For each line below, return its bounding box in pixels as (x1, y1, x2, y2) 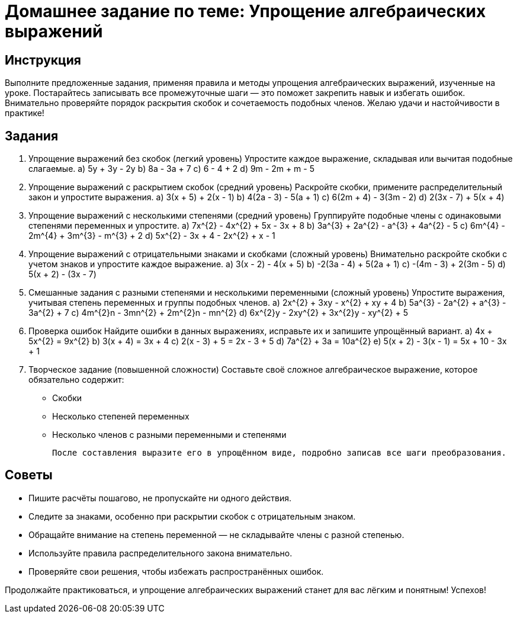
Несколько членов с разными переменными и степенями (52, 430, 287, 440)
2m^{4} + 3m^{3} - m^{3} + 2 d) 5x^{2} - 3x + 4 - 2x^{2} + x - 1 (28, 230, 275, 241)
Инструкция (5, 52, 81, 68)
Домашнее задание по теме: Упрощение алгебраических (5, 1, 486, 21)
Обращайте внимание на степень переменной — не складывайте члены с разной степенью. (28, 529, 404, 540)
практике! (5, 108, 44, 119)
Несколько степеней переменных (52, 411, 190, 422)
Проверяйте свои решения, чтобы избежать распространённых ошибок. (28, 566, 324, 577)
